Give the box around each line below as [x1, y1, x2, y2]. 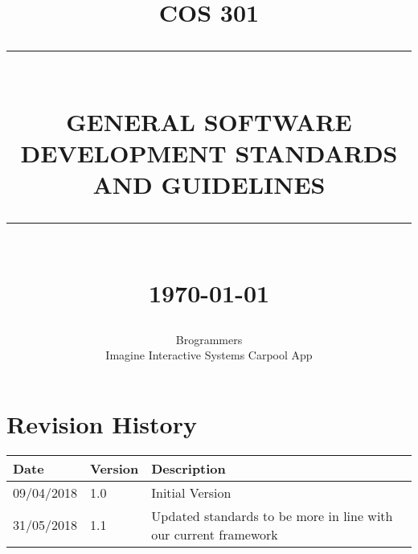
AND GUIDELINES [92, 167, 326, 200]
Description [151, 458, 226, 478]
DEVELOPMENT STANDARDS [20, 136, 398, 169]
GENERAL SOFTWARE [66, 105, 352, 137]
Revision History [6, 407, 197, 440]
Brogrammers [175, 330, 243, 347]
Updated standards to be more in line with [151, 506, 393, 525]
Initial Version [151, 482, 232, 502]
